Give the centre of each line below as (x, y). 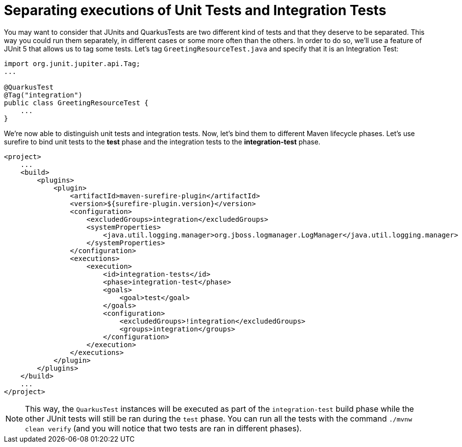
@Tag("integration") (43, 95)
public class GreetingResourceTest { (76, 103)
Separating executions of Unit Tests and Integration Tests (195, 10)
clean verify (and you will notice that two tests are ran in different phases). (163, 428)
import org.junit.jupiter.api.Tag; (72, 63)
